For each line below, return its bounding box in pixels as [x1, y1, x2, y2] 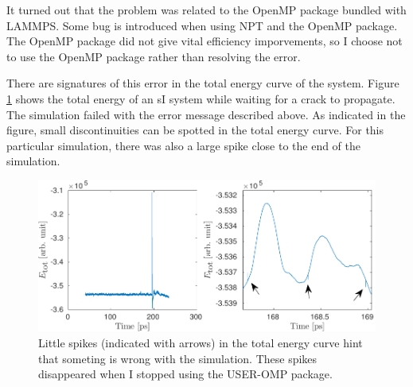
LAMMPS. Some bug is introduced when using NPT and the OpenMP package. [6, 17, 398, 33]
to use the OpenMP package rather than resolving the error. [6, 48, 301, 64]
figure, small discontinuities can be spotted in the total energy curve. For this [6, 122, 384, 138]
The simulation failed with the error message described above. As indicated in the [6, 106, 406, 122]
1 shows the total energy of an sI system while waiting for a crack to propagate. [6, 90, 395, 106]
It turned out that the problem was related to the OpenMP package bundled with [6, 2, 407, 17]
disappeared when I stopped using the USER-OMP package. [38, 366, 333, 382]
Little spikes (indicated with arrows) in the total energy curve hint [38, 335, 363, 351]
